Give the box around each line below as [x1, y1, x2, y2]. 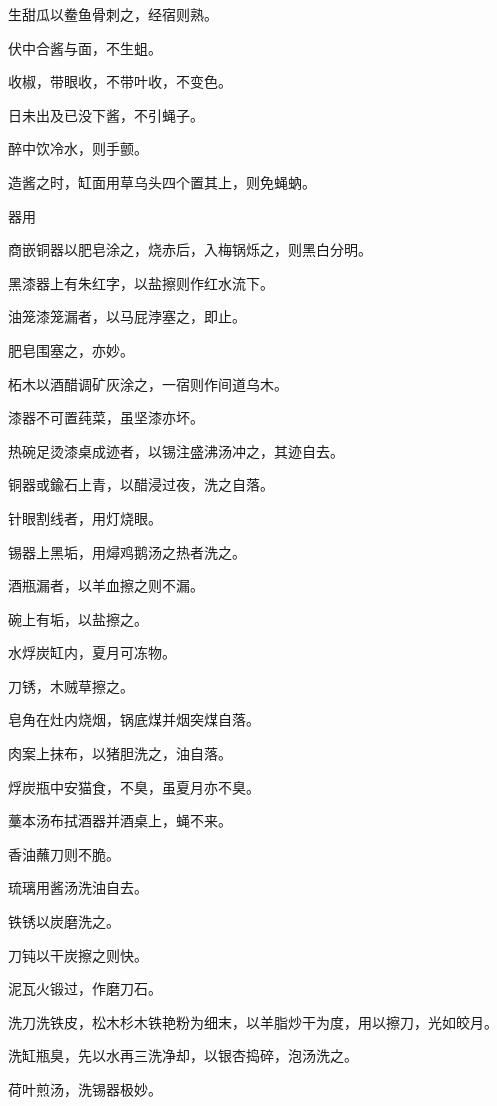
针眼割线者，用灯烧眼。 [8, 507, 162, 528]
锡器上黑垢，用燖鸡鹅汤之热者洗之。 [8, 541, 246, 562]
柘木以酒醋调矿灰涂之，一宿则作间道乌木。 [8, 373, 288, 394]
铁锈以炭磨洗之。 [8, 911, 120, 932]
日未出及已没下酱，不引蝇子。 [8, 104, 204, 125]
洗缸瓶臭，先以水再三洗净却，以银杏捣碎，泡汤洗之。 [8, 1045, 358, 1066]
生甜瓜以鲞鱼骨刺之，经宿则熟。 [8, 4, 218, 24]
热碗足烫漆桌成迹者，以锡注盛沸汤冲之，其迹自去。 [8, 440, 344, 461]
